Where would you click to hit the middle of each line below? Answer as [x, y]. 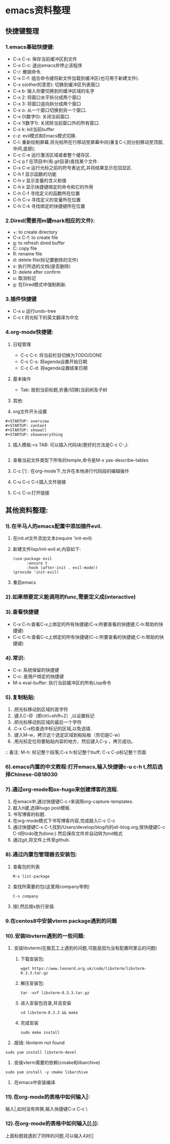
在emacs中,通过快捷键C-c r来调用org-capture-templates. [73, 802]
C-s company [25, 896]
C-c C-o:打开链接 [31, 492]
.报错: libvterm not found [39, 1043]
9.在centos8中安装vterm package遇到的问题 [61, 921]
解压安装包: [32, 983]
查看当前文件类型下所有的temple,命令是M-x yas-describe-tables [80, 460]
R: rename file [27, 254]
